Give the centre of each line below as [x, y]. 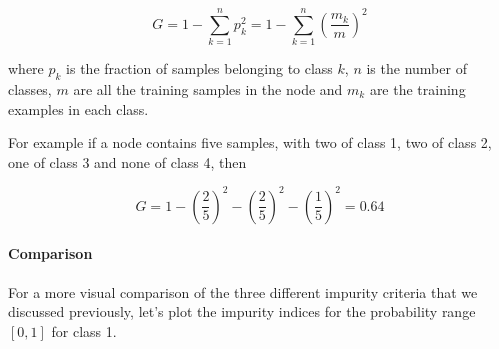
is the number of [416, 68]
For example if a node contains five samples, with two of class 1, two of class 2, [250, 142]
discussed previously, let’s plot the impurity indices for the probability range [242, 311]
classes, [30, 88]
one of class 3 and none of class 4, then [127, 161]
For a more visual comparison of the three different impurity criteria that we [243, 291]
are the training [417, 88]
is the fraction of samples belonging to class [199, 68]
